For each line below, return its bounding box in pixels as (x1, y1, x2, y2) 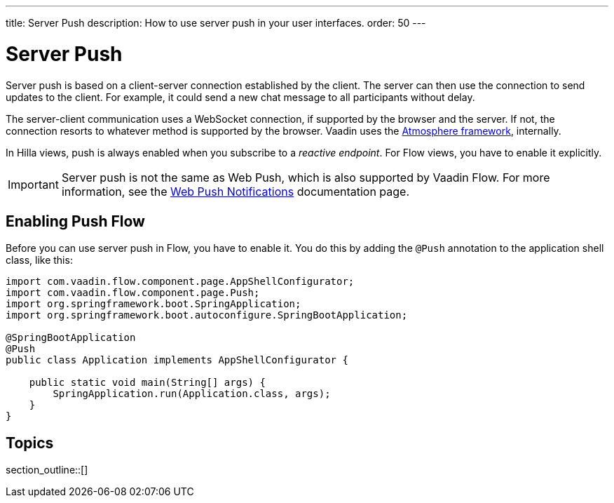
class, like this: (6, 254, 73, 267)
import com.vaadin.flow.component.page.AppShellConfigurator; (6, 276, 355, 288)
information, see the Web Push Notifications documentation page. (61, 184, 410, 199)
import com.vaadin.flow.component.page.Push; (6, 287, 260, 299)
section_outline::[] (6, 464, 88, 476)
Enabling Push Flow (6, 212, 145, 230)
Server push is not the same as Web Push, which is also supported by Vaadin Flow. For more (61, 170, 550, 185)
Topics (6, 434, 54, 452)
